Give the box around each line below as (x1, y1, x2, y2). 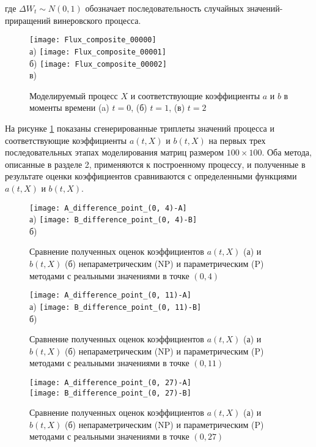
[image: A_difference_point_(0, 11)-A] (29, 291, 191, 300)
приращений (5, 13, 51, 26)
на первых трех (208, 133, 266, 146)
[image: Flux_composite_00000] (29, 36, 156, 45)
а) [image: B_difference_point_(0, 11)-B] (29, 299, 202, 312)
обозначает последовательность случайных (85, 2, 244, 14)
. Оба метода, (262, 146, 312, 159)
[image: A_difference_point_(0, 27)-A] (29, 378, 191, 387)
